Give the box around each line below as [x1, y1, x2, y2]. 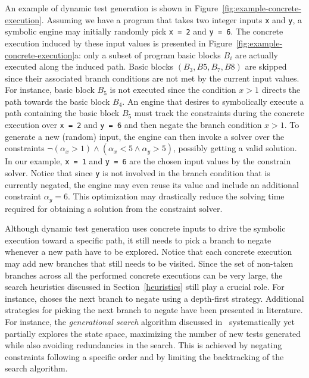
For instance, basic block [5, 83, 95, 96]
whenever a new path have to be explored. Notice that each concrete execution [5, 245, 292, 258]
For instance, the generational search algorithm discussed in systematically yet [5, 315, 295, 328]
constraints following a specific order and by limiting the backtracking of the [5, 350, 284, 363]
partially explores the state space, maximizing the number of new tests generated [5, 327, 301, 339]
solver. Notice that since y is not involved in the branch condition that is [5, 166, 270, 179]
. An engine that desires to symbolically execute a [122, 95, 304, 107]
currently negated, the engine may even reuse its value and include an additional [5, 178, 299, 190]
